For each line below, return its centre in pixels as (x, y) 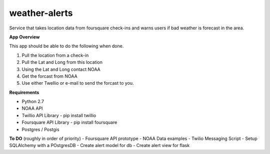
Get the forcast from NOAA (49, 76)
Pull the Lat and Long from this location (62, 62)
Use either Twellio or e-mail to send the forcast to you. (78, 83)
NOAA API (32, 108)
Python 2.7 (33, 102)
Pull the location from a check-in (55, 55)
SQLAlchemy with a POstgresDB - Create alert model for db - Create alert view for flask (99, 146)
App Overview (24, 37)
